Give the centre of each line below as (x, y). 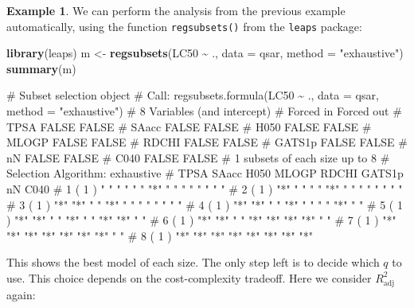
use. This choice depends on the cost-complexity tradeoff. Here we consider (189, 277)
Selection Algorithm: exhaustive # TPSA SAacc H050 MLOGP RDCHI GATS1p (205, 173)
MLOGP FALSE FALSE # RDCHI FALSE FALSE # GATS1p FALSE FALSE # (207, 142)
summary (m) (41, 68)
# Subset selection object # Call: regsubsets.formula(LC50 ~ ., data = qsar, (193, 95)
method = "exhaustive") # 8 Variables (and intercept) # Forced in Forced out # (204, 111)
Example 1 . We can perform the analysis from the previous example (176, 10)
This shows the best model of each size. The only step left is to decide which (193, 262)
